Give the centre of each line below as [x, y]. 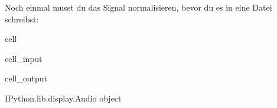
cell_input [24, 58]
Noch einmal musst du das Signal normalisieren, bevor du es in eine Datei [138, 7]
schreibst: [22, 19]
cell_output [26, 78]
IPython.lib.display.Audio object [63, 98]
